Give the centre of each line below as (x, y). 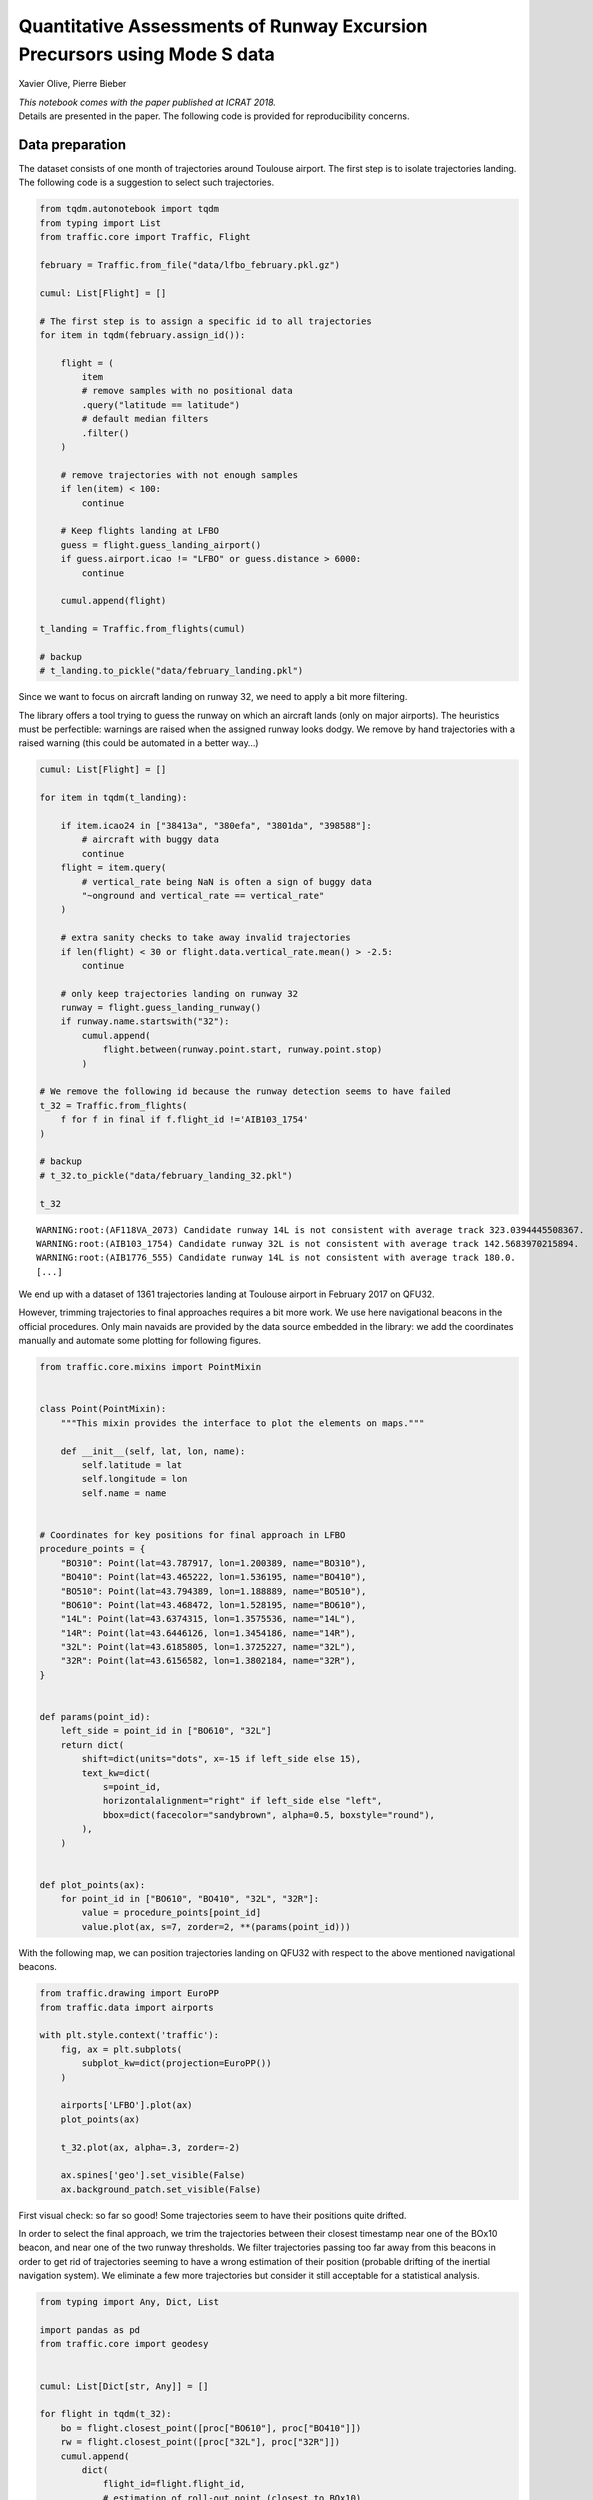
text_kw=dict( (116, 1773)
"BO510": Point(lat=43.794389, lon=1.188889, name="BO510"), (213, 1591)
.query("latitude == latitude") (160, 404)
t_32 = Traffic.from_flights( (113, 1105)
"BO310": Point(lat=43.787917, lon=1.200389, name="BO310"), (213, 1563)
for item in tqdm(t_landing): (113, 798)
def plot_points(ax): (92, 1884)
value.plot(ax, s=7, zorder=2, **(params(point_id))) (216, 1926)
